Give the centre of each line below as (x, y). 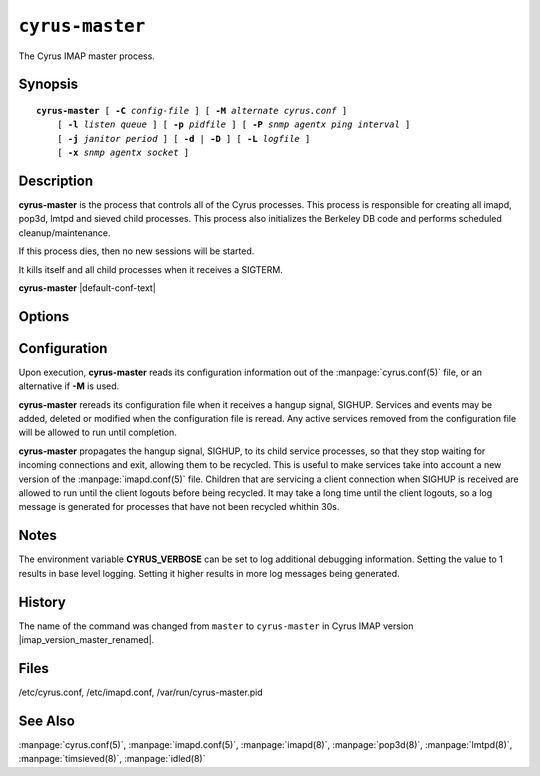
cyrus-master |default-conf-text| (87, 287)
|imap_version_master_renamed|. (86, 640)
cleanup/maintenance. (64, 232)
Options (44, 316)
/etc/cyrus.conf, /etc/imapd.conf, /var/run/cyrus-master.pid (141, 692)
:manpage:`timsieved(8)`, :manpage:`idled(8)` (112, 759)
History (42, 601)
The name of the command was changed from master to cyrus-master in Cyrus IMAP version (216, 626)
